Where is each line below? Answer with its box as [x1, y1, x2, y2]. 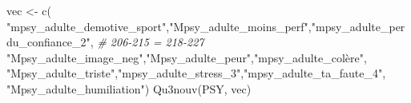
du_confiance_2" [6, 34, 91, 50]
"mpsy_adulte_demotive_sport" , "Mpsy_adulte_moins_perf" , [6, 18, 312, 34]
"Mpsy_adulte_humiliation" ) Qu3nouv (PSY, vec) [6, 80, 252, 97]
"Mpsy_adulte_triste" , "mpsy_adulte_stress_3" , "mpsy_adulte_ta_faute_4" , [6, 65, 386, 81]
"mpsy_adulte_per [311, 18, 405, 34]
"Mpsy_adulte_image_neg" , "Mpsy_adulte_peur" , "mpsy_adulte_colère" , [6, 49, 367, 65]
